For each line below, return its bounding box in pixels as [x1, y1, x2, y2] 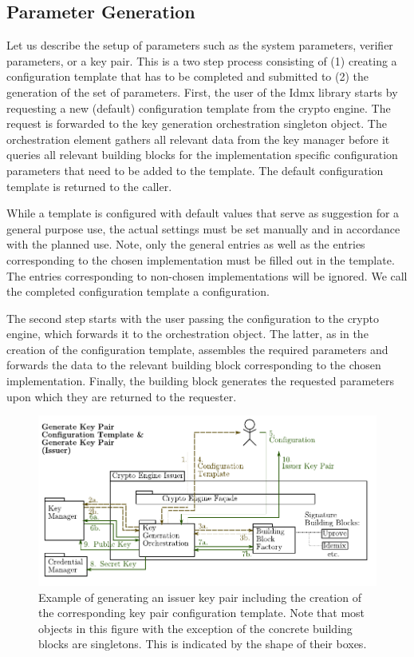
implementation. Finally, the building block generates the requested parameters [6, 372, 394, 389]
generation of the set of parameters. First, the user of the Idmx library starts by [6, 83, 398, 100]
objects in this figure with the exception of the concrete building [38, 619, 353, 636]
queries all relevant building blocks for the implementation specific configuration [6, 146, 398, 163]
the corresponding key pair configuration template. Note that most [38, 604, 365, 621]
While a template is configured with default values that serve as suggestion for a [6, 205, 400, 221]
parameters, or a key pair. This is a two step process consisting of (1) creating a [6, 52, 397, 69]
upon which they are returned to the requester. [6, 388, 237, 404]
